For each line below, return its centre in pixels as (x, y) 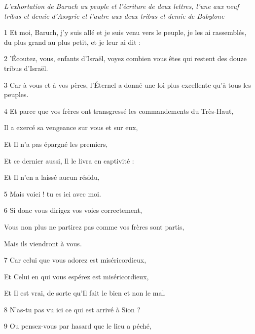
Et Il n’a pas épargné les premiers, (56, 144)
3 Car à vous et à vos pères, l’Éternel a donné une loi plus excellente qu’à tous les (127, 84)
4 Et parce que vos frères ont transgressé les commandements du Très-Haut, (119, 111)
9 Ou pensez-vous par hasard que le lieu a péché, (78, 326)
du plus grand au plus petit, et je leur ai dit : (73, 42)
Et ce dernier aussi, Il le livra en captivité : (69, 160)
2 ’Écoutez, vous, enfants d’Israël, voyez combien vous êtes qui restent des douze (125, 58)
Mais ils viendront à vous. (43, 243)
